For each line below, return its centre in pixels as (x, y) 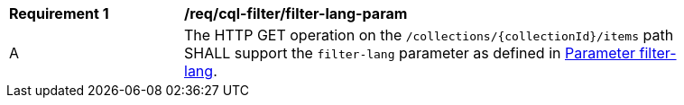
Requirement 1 (59, 13)
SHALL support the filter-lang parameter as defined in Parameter (410, 53)
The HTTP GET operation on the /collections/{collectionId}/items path (429, 35)
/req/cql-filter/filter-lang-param (296, 13)
